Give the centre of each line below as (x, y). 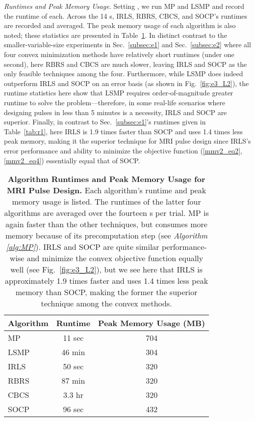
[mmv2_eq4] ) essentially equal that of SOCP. (72, 160)
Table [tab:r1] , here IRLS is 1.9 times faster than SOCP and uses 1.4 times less (124, 131)
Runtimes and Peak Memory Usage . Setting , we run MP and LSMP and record (124, 6)
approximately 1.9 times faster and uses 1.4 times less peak (107, 281)
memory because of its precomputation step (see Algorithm (106, 236)
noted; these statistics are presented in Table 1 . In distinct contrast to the (115, 35)
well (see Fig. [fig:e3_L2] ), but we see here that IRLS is (107, 270)
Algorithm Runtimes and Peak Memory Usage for (106, 179)
